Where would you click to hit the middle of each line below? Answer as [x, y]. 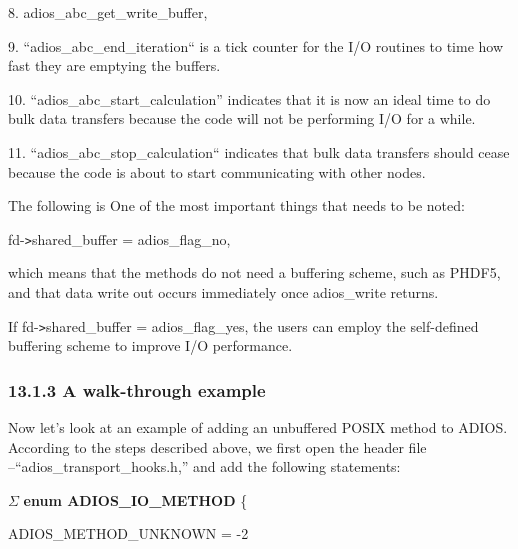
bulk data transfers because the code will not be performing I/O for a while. [242, 118]
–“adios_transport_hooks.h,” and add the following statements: [204, 466]
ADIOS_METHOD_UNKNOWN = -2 [128, 533]
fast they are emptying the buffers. [114, 65]
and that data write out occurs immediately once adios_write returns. [223, 292]
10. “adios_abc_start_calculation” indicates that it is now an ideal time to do [249, 98]
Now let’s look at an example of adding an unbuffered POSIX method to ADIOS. [258, 427]
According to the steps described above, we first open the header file [217, 446]
